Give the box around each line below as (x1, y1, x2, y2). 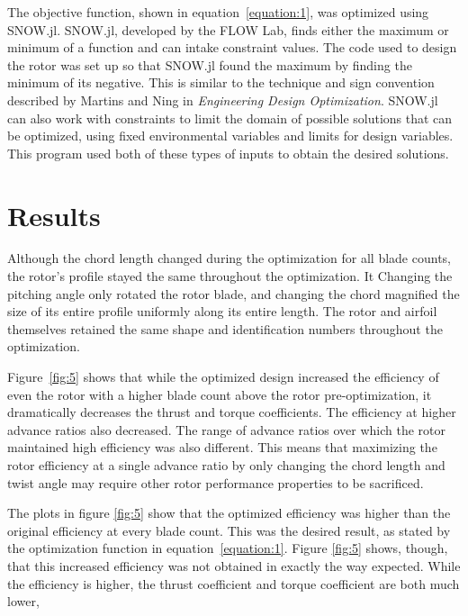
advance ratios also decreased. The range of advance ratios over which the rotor (7, 420, 446, 439)
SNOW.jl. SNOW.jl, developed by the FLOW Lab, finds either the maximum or (7, 20, 449, 39)
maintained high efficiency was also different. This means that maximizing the (7, 438, 437, 457)
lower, (7, 592, 40, 611)
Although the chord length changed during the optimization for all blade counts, (7, 249, 451, 267)
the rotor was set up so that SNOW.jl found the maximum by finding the (7, 55, 412, 74)
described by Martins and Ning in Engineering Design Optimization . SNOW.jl (7, 90, 438, 109)
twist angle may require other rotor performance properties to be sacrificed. (7, 473, 424, 492)
